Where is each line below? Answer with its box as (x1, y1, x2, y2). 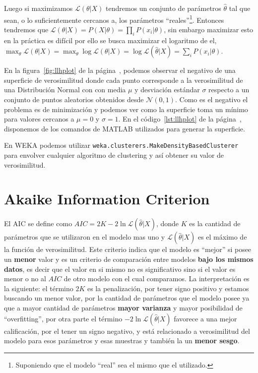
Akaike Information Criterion (4, 188, 210, 209)
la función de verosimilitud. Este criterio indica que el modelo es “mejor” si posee (4, 244, 252, 254)
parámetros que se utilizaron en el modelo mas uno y (4, 232, 165, 242)
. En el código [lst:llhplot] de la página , (118, 114, 242, 124)
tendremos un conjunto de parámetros (106, 3, 221, 13)
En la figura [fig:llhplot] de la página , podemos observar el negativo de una (4, 65, 236, 75)
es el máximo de (197, 232, 247, 242)
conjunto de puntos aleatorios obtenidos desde (4, 94, 144, 105)
